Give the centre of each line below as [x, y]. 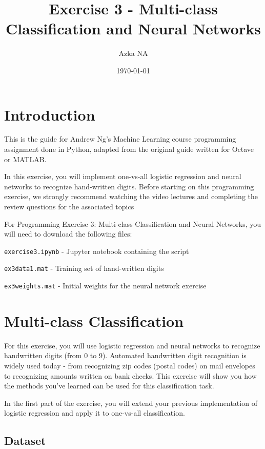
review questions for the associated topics [69, 206]
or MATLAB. [25, 159]
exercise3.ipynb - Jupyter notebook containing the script [97, 251]
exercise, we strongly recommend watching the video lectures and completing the [131, 196]
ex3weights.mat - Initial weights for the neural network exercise [105, 286]
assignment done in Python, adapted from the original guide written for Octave [129, 149]
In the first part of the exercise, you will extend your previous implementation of [131, 403]
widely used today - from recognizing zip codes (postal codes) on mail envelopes [130, 366]
